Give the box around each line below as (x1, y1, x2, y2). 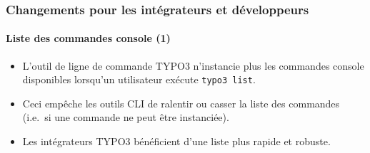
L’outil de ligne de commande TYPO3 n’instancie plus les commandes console (22, 58, 364, 73)
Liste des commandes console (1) (6, 31, 171, 46)
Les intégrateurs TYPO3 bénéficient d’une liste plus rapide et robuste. (22, 134, 331, 149)
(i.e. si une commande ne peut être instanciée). (22, 110, 229, 125)
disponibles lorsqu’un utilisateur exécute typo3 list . (22, 72, 256, 87)
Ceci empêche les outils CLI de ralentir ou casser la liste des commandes (22, 95, 340, 110)
